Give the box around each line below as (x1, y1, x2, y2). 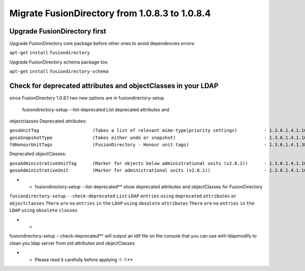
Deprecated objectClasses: (9, 151, 67, 157)
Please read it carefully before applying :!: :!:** (35, 256, 133, 262)
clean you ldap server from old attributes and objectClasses (9, 240, 135, 246)
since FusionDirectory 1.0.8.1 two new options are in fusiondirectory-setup (9, 95, 165, 101)
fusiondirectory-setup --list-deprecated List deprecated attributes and (22, 107, 170, 113)
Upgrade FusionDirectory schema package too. (9, 59, 109, 65)
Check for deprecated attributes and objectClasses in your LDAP (9, 82, 219, 90)
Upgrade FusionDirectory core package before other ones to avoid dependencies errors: (9, 41, 195, 47)
